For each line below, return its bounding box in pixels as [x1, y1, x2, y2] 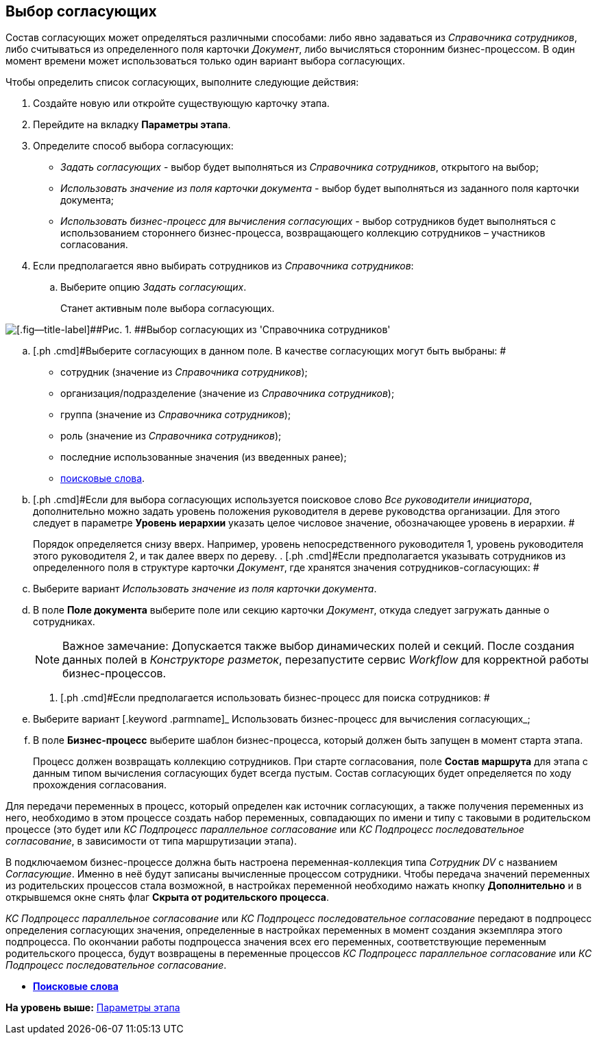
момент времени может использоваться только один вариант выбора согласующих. [5, 55, 405, 67]
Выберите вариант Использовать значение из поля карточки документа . [33, 583, 377, 595]
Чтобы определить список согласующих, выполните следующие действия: [5, 76, 359, 88]
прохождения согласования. [33, 779, 167, 791]
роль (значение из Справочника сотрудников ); [60, 430, 282, 442]
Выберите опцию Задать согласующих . [60, 281, 247, 293]
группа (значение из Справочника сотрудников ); [60, 409, 291, 421]
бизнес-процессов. [62, 666, 167, 681]
